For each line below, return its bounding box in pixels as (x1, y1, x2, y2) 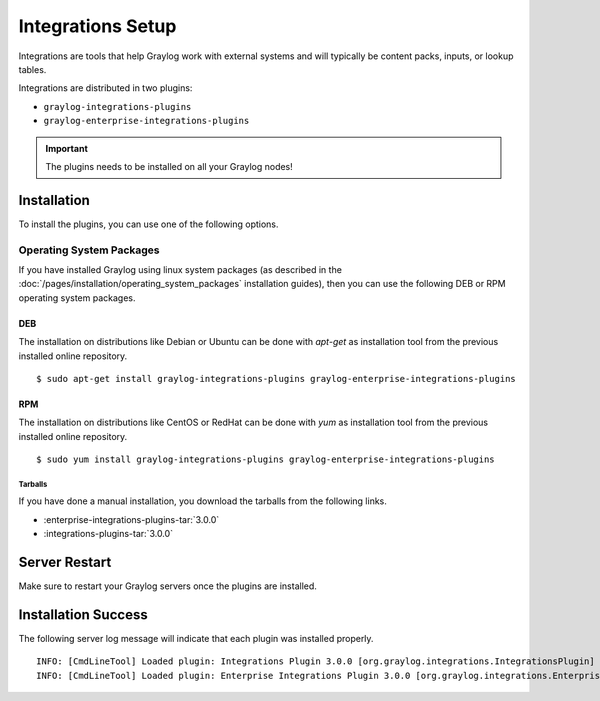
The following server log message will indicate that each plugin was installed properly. (18, 633, 374, 645)
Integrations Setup (18, 15, 177, 37)
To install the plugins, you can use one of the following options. (18, 218, 279, 230)
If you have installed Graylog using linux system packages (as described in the (18, 263, 342, 275)
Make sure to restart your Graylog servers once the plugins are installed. (18, 580, 317, 592)
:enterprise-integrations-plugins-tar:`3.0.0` (43, 513, 220, 525)
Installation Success (18, 606, 149, 623)
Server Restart (18, 554, 112, 571)
